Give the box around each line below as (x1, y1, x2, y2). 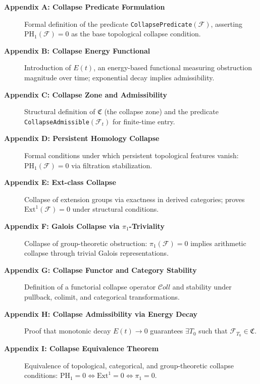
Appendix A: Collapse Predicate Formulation (4, 2, 165, 12)
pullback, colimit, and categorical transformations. (24, 292, 180, 302)
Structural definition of (24, 106, 95, 117)
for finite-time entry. (112, 116, 175, 126)
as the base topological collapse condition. (71, 28, 201, 39)
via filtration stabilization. (71, 160, 152, 170)
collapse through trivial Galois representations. (24, 248, 169, 258)
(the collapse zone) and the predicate (104, 106, 219, 117)
